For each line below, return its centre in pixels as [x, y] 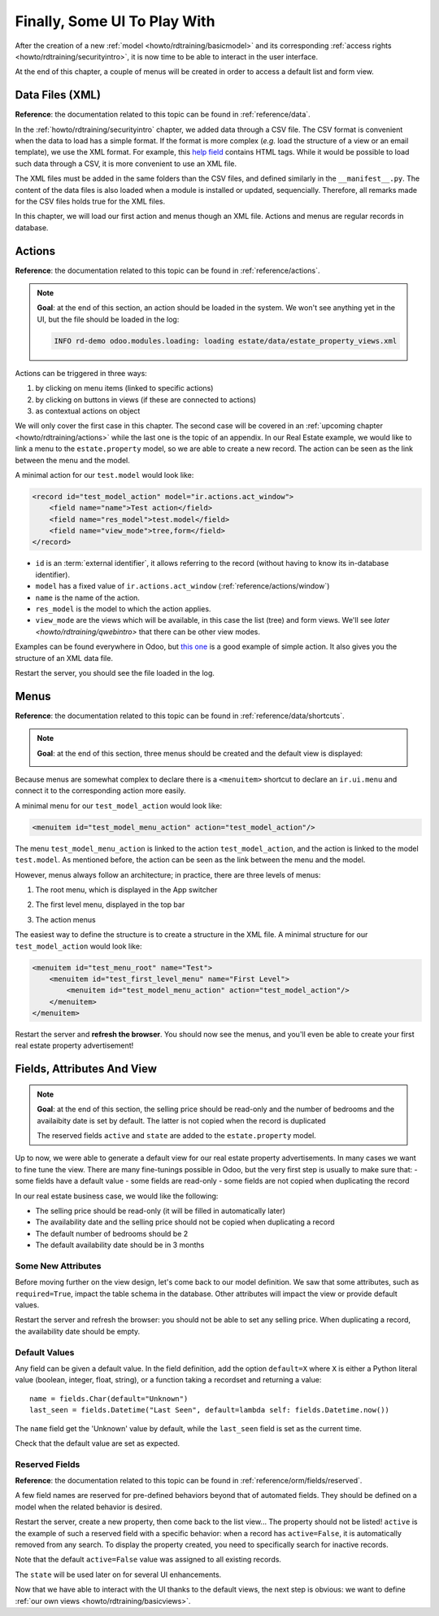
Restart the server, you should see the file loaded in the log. [115, 672]
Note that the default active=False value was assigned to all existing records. [148, 1560]
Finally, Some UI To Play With [115, 21]
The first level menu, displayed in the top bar [110, 904]
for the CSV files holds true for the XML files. [90, 201]
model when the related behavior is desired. [89, 1507]
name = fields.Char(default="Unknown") [109, 1399]
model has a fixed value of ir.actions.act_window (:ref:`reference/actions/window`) [183, 586]
